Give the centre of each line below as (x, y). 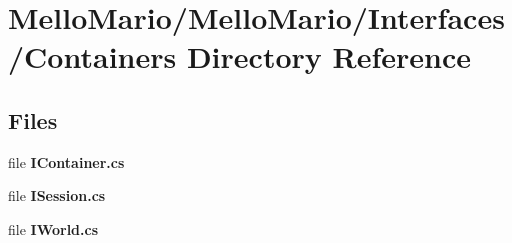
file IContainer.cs (66, 161)
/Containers (92, 56)
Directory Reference (328, 56)
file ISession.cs (57, 195)
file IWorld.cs (53, 228)
